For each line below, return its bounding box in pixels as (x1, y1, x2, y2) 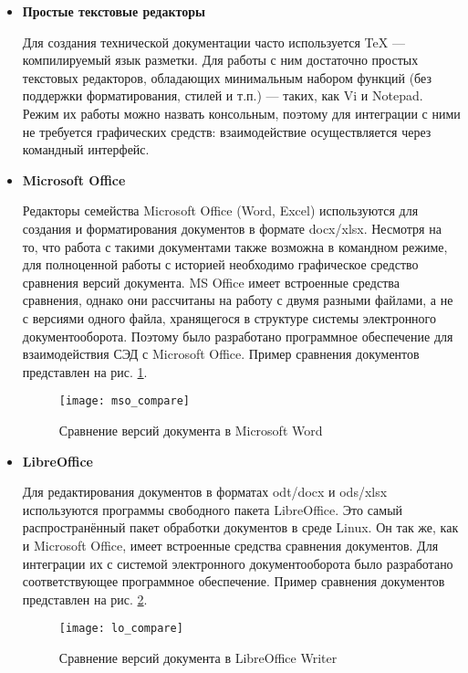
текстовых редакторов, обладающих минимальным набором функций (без (22, 68, 432, 87)
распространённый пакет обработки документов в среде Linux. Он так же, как (22, 518, 459, 537)
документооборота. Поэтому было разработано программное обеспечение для (22, 326, 453, 345)
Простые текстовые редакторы (22, 2, 205, 20)
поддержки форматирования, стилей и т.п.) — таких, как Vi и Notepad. (22, 86, 423, 105)
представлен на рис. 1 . (22, 362, 148, 381)
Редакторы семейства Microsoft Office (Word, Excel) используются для (22, 201, 419, 220)
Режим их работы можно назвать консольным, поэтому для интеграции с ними (22, 103, 461, 122)
